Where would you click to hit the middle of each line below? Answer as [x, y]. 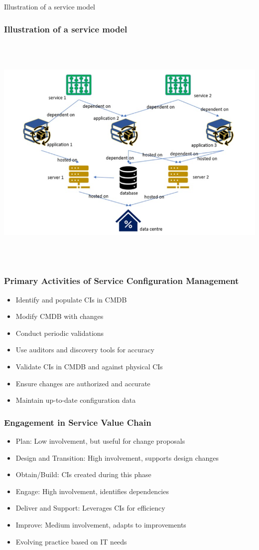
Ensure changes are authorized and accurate [83, 383]
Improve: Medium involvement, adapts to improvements [101, 524]
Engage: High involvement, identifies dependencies [92, 491]
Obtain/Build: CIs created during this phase [83, 474]
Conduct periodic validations [60, 333]
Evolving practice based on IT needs [71, 541]
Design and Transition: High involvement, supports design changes [117, 457]
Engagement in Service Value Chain [78, 422]
